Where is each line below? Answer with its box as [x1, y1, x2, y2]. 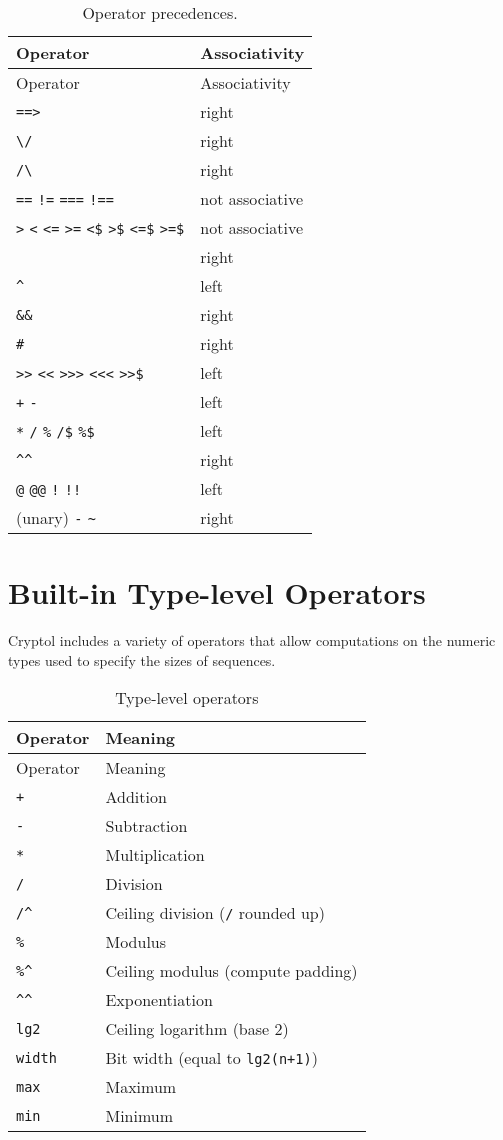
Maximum [105, 1075, 177, 1099]
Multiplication [105, 843, 205, 867]
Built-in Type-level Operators [8, 572, 426, 613]
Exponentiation [105, 988, 213, 1012]
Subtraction [105, 814, 188, 838]
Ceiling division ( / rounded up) [105, 901, 325, 925]
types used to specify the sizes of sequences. [8, 649, 276, 670]
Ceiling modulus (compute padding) [105, 959, 358, 983]
